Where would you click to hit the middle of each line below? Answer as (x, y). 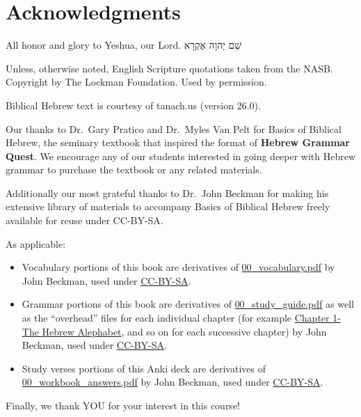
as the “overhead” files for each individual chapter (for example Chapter (176, 318)
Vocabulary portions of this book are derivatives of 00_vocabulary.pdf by (178, 267)
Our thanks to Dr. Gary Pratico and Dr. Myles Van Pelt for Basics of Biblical (174, 128)
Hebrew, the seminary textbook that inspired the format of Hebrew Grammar (178, 142)
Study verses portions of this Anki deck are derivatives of (144, 368)
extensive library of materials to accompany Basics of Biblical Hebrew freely (168, 206)
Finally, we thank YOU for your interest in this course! (123, 405)
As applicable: (36, 243)
